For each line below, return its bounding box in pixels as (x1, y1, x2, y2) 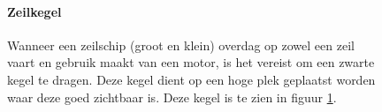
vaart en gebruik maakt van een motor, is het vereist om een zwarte (7, 53, 375, 71)
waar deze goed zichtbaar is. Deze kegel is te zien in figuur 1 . (7, 87, 337, 106)
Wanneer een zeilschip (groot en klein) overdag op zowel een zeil (7, 35, 355, 54)
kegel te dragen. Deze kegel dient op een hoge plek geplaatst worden (7, 70, 376, 88)
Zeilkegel (7, 2, 62, 20)
